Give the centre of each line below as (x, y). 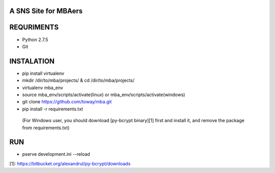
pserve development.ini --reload (56, 154)
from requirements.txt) (46, 128)
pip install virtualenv (43, 73)
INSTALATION (32, 61)
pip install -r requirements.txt (53, 109)
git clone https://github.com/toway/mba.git (67, 102)
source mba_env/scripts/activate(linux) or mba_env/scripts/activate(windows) (104, 95)
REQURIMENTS (34, 27)
